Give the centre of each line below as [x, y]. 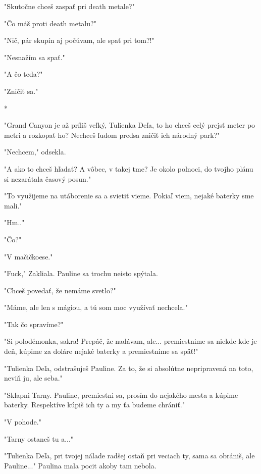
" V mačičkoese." [29, 256]
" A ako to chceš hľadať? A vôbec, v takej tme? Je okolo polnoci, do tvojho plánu [129, 168]
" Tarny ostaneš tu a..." [39, 438]
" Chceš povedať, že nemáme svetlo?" [60, 290]
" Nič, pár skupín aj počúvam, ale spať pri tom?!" [79, 40]
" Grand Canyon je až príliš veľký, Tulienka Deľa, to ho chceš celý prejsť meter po [130, 125]
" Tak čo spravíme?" [34, 324]
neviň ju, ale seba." [33, 378]
